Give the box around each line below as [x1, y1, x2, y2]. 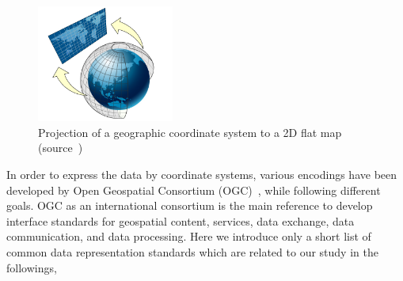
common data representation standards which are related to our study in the [6, 243, 378, 260]
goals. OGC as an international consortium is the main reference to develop [6, 197, 373, 214]
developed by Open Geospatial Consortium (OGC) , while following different [6, 181, 381, 198]
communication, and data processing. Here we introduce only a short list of [6, 228, 371, 245]
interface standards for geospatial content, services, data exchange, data [6, 212, 355, 229]
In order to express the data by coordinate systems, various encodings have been [6, 165, 397, 182]
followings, [6, 259, 57, 275]
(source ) [38, 139, 83, 156]
